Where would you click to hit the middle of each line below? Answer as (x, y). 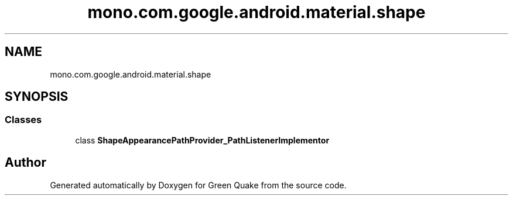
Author (25, 163)
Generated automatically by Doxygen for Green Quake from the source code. (198, 185)
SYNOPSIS (37, 97)
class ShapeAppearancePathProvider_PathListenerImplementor (202, 140)
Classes (23, 120)
